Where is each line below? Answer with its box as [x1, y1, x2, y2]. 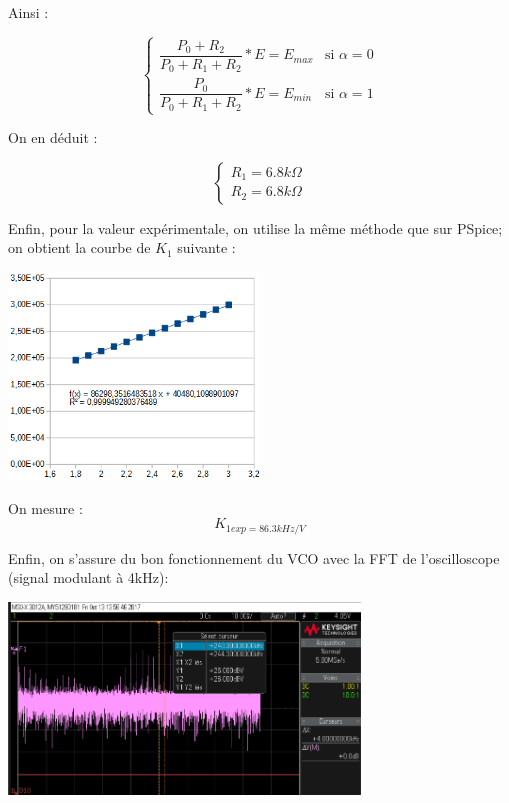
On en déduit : [8, 127, 98, 148]
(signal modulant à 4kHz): [8, 567, 169, 588]
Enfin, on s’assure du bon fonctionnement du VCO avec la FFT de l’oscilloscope [8, 547, 500, 568]
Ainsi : [8, 2, 49, 22]
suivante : [177, 237, 236, 258]
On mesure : [8, 497, 83, 518]
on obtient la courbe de [8, 237, 151, 258]
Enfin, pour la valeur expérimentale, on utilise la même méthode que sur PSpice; [8, 217, 503, 238]
